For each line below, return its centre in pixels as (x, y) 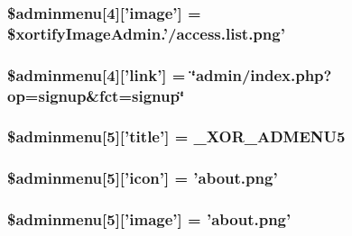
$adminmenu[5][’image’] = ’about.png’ (149, 219)
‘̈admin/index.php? (261, 74)
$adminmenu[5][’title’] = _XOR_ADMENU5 (176, 136)
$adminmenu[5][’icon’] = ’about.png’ (143, 178)
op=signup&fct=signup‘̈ (96, 95)
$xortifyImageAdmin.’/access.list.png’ (146, 33)
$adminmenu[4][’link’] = (97, 74)
